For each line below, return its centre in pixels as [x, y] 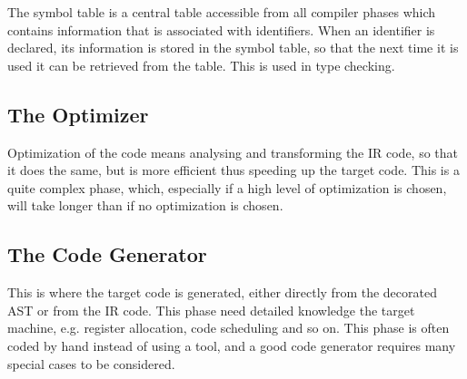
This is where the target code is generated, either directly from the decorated [222, 292]
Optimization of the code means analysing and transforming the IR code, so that [233, 152]
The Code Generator [107, 254]
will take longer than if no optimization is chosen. [145, 205]
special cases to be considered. [91, 363]
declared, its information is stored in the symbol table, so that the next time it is [233, 48]
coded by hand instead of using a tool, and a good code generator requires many [232, 345]
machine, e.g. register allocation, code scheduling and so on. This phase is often [229, 328]
